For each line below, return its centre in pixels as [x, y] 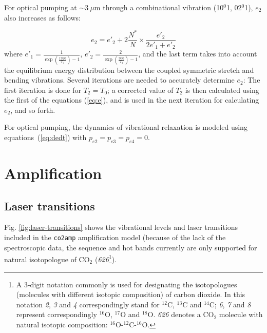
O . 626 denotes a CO [181, 314]
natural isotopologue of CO [47, 259]
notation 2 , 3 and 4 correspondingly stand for [88, 304]
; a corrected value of [140, 90]
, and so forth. [33, 110]
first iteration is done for [43, 90]
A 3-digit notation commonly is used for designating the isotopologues [127, 284]
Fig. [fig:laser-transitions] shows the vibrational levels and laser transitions [121, 227]
